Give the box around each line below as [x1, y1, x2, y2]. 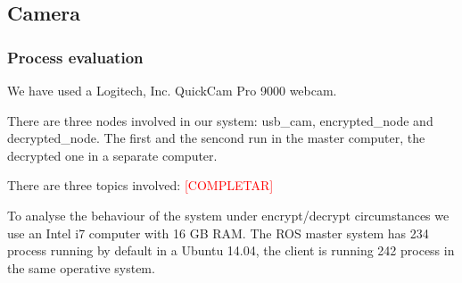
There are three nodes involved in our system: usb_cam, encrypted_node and [7, 111, 433, 129]
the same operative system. [7, 258, 155, 277]
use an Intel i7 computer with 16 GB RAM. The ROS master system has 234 [7, 223, 429, 242]
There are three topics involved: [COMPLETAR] [7, 176, 274, 195]
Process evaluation [7, 46, 144, 68]
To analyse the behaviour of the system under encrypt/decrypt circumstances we [7, 205, 450, 224]
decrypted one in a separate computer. [7, 146, 218, 164]
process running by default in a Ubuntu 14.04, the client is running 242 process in [7, 241, 455, 260]
